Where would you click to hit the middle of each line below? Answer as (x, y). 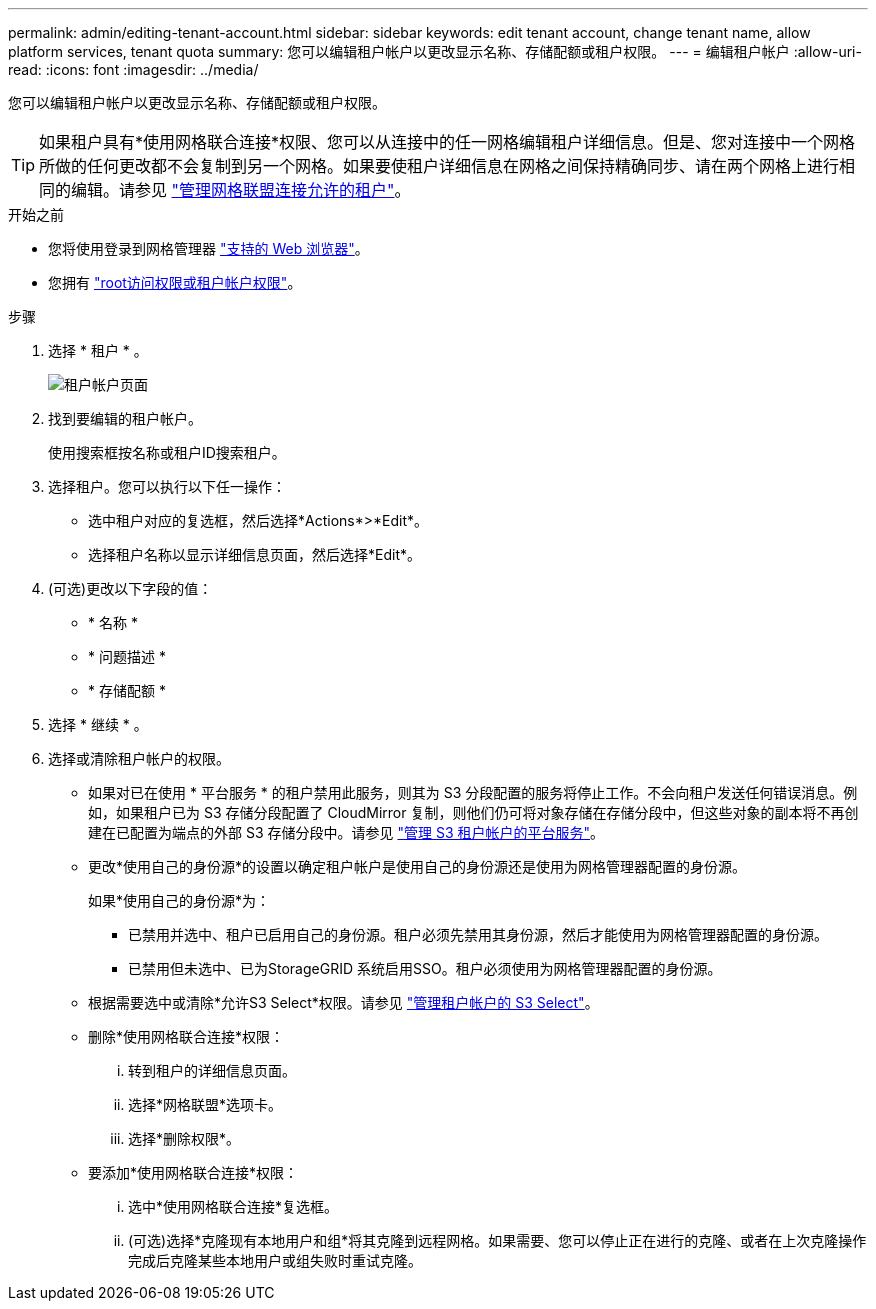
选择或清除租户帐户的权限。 (139, 758)
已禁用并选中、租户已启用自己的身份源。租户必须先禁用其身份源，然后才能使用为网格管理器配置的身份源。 (478, 934)
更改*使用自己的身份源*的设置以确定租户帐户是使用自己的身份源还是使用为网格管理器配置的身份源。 (417, 866)
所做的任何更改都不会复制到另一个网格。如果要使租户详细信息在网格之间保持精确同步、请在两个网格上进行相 (447, 166)
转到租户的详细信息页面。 (212, 1070)
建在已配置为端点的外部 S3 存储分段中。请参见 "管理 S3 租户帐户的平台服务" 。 (346, 832)
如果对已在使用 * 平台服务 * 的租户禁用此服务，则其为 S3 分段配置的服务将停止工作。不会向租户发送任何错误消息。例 (473, 792)
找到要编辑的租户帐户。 (125, 418)
